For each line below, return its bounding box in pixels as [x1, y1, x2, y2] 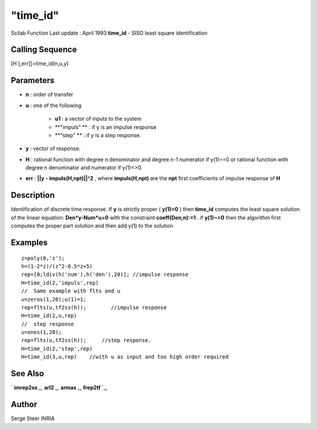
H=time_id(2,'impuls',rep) [21, 280, 99, 286]
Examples [11, 237, 48, 247]
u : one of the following [25, 102, 82, 109]
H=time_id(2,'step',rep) [21, 345, 93, 352]
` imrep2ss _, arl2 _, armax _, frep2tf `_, [11, 384, 108, 391]
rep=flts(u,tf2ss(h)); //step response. [21, 337, 152, 344]
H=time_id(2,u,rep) [21, 312, 77, 319]
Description [11, 190, 55, 200]
